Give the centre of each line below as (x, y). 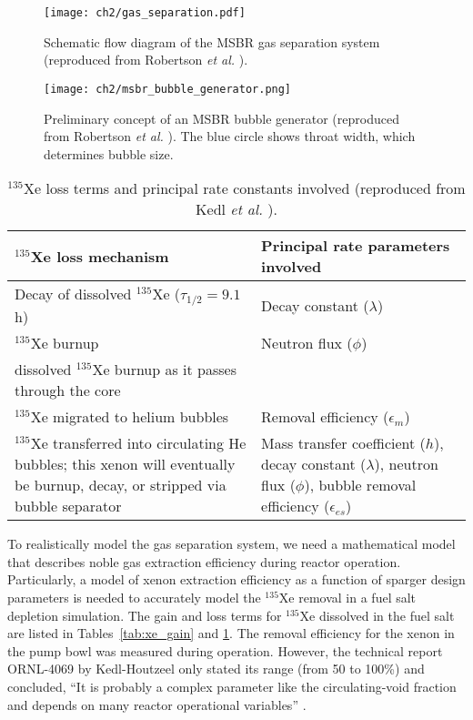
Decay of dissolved (73, 294)
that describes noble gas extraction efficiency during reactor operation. (204, 561)
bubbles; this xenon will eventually (125, 464)
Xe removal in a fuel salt (347, 597)
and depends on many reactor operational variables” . (157, 704)
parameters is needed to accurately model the (134, 597)
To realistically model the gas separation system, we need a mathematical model (231, 544)
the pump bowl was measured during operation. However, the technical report (225, 650)
